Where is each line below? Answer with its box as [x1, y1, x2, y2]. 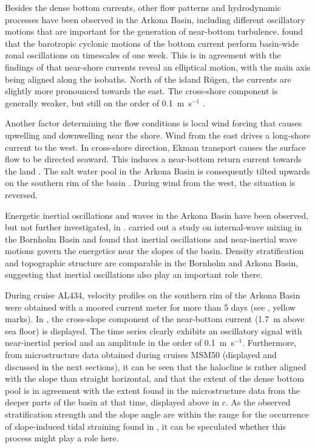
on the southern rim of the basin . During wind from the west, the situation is [5, 176, 296, 189]
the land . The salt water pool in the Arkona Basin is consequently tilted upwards [5, 164, 310, 177]
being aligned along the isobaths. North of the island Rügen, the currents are [5, 72, 291, 85]
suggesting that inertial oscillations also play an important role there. [5, 268, 263, 281]
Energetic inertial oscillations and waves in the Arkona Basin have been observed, [5, 208, 309, 221]
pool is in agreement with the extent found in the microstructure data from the [5, 384, 300, 396]
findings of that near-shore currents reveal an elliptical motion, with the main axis [5, 60, 311, 73]
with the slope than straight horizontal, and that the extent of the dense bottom [5, 372, 305, 385]
